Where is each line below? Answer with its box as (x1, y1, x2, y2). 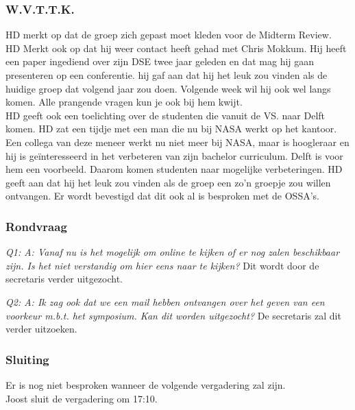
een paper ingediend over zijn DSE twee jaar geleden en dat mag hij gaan (5, 54, 315, 69)
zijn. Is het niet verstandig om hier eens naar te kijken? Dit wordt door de (5, 258, 319, 272)
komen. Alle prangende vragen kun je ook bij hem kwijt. (5, 95, 243, 109)
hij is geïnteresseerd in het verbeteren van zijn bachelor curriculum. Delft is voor (5, 148, 343, 162)
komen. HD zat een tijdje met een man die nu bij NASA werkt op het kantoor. (5, 121, 337, 136)
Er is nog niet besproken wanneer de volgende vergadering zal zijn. (5, 377, 286, 391)
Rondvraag (5, 217, 67, 234)
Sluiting (5, 350, 49, 367)
